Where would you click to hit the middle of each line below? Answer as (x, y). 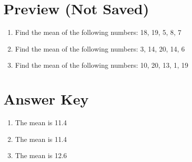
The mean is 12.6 (41, 155)
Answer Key (46, 99)
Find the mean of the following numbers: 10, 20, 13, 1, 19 (102, 65)
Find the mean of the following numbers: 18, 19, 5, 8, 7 (98, 32)
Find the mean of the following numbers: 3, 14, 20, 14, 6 (100, 48)
